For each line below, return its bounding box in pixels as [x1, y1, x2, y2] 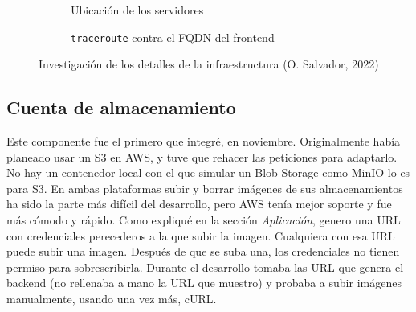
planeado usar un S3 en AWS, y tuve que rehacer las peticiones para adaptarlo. [6, 148, 398, 165]
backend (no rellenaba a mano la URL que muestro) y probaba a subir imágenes [6, 274, 402, 291]
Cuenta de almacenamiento [6, 95, 236, 120]
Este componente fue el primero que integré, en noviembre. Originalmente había [6, 133, 401, 150]
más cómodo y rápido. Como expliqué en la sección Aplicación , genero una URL [6, 211, 401, 228]
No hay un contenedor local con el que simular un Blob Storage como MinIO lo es [6, 164, 410, 181]
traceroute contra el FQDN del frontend [71, 28, 275, 45]
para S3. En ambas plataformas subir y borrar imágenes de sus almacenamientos [6, 179, 403, 196]
